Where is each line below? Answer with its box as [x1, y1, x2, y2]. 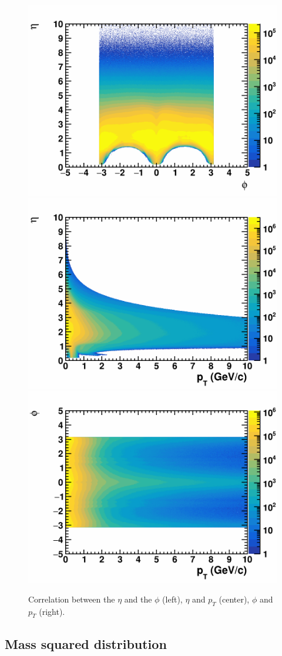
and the [124, 593, 152, 605]
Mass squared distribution [5, 634, 167, 652]
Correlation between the [28, 593, 115, 605]
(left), [162, 593, 183, 605]
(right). [39, 605, 65, 617]
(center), [219, 593, 250, 605]
